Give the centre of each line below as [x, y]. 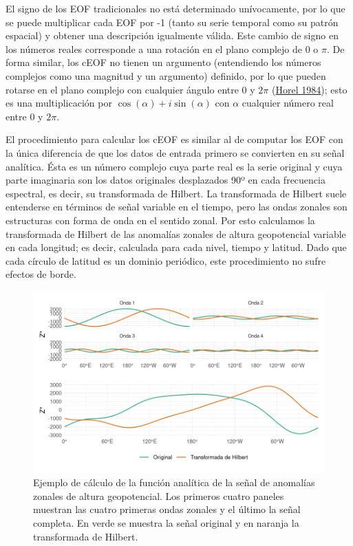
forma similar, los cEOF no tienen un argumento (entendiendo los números [163, 62]
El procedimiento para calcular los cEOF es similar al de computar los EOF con [174, 139]
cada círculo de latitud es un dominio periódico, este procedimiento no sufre [166, 260]
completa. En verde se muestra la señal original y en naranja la [166, 523]
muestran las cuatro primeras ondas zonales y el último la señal [167, 509]
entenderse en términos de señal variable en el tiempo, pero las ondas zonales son [176, 207]
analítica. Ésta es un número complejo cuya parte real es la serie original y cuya [174, 166]
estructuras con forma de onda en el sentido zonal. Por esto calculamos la [160, 220]
